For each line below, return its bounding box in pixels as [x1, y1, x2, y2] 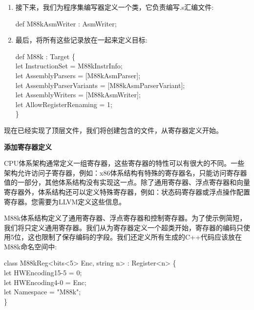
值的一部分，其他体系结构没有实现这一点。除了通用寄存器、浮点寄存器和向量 [4, 177, 250, 187]
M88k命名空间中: [4, 241, 57, 251]
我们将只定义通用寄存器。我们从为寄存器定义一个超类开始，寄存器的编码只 [4, 222, 243, 232]
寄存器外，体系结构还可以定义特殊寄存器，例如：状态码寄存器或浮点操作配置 [4, 186, 250, 197]
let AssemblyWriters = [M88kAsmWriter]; [15, 89, 141, 100]
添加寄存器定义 [4, 141, 52, 152]
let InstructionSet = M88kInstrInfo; [15, 61, 123, 71]
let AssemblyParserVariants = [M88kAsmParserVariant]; [15, 80, 185, 90]
